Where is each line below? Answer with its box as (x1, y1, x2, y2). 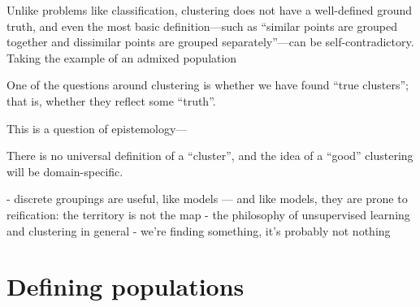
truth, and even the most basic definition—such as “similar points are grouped (6, 17, 397, 34)
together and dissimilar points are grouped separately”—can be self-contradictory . (6, 33, 414, 50)
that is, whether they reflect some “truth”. (6, 92, 216, 109)
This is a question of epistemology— (6, 119, 188, 136)
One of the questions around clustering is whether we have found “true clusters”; (6, 76, 409, 93)
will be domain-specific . (6, 162, 123, 179)
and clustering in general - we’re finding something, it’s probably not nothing (6, 222, 391, 239)
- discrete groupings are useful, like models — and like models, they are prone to (6, 190, 408, 207)
